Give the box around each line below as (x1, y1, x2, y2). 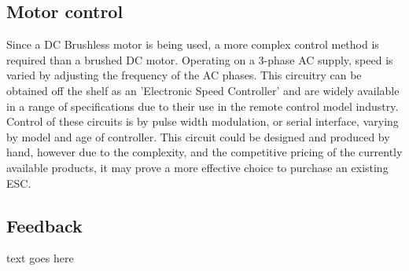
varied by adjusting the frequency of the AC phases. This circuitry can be (6, 67, 362, 83)
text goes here (6, 250, 74, 266)
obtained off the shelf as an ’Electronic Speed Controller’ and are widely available (6, 82, 400, 98)
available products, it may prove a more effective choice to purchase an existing (6, 159, 389, 175)
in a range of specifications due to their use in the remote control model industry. (6, 97, 399, 114)
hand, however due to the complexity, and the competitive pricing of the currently (6, 144, 403, 160)
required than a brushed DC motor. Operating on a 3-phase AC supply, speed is (6, 51, 393, 68)
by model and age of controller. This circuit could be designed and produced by (6, 128, 390, 145)
